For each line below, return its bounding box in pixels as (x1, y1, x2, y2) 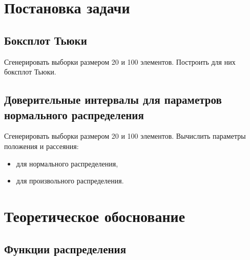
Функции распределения (4, 240, 127, 256)
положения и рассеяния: (4, 140, 79, 151)
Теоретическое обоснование (4, 205, 185, 226)
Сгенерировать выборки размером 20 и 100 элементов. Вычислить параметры (4, 131, 246, 141)
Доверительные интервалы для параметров (4, 91, 222, 107)
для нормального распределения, (16, 158, 118, 169)
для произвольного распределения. (16, 175, 124, 186)
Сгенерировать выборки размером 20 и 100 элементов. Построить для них (4, 56, 236, 67)
